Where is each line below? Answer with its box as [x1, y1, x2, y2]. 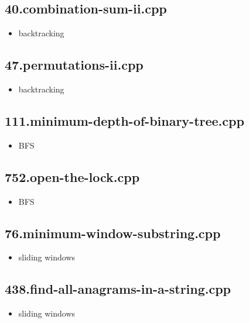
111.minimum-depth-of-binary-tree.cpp [5, 111, 244, 129]
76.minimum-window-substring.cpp [5, 224, 221, 242]
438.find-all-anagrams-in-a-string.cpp [5, 280, 231, 298]
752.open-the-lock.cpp [5, 167, 140, 185]
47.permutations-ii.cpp [5, 56, 144, 74]
